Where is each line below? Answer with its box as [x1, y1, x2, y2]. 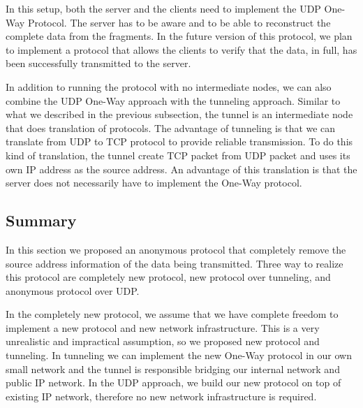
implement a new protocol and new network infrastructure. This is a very [6, 320, 320, 335]
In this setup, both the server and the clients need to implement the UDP [6, 1, 321, 15]
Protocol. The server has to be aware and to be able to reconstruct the [27, 15, 331, 29]
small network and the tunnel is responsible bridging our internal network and [6, 361, 340, 376]
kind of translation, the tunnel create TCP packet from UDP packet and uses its [6, 147, 350, 162]
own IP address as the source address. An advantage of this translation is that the [6, 161, 357, 176]
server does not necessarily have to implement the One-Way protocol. [6, 175, 302, 190]
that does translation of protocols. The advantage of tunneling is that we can [6, 120, 336, 135]
